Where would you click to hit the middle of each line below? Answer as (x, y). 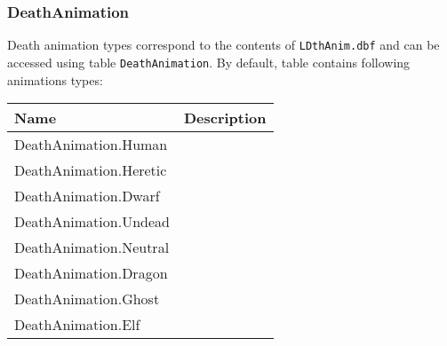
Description (225, 118)
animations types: (55, 79)
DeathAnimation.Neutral (92, 248)
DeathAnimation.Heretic (91, 170)
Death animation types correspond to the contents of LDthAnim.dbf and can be (223, 45)
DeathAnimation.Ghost (87, 299)
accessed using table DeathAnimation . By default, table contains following (209, 62)
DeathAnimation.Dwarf (87, 196)
